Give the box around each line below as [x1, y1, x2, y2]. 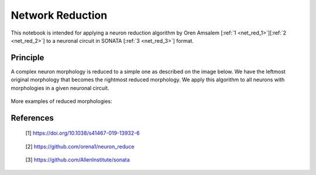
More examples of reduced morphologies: [11, 98, 112, 105]
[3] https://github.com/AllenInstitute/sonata [25, 156, 130, 163]
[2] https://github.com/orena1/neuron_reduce [25, 143, 135, 150]
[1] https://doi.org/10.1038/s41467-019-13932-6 [25, 129, 140, 137]
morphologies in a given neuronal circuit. [11, 84, 109, 91]
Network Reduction [11, 9, 108, 22]
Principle [11, 53, 44, 63]
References [11, 113, 54, 123]
